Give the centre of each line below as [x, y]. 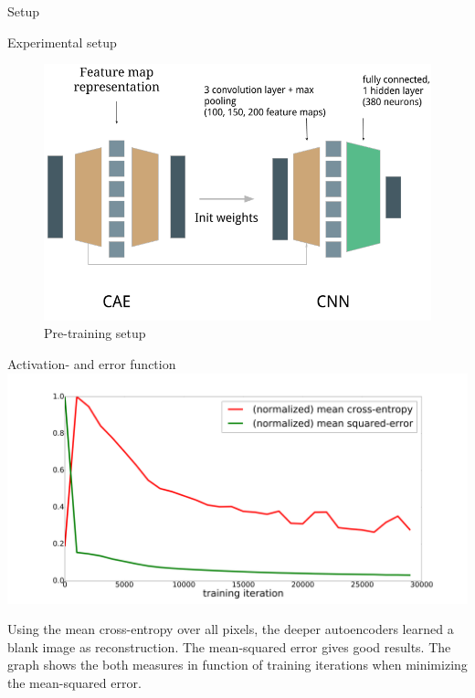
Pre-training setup [95, 333]
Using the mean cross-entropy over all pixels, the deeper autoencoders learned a [231, 629]
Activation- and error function [92, 364]
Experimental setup [62, 42]
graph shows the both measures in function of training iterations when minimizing [237, 665]
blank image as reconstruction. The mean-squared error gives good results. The [229, 646]
